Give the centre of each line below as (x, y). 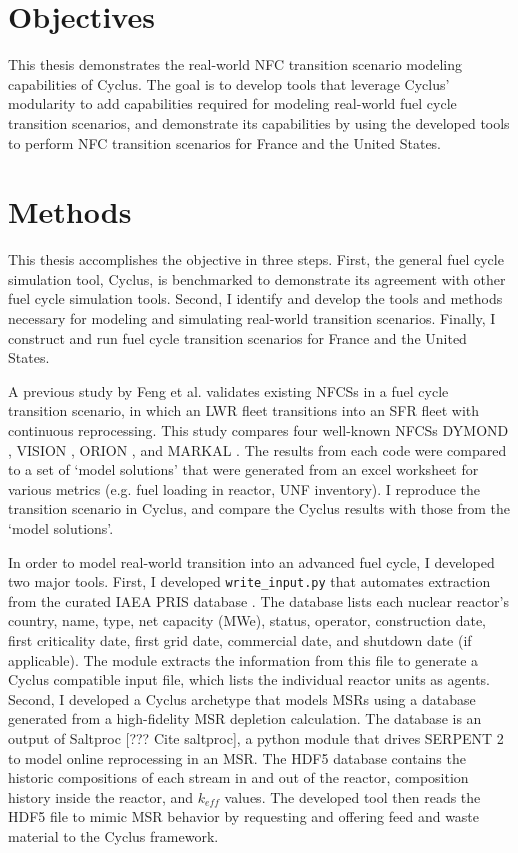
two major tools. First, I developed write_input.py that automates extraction (249, 581)
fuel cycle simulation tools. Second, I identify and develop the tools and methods (255, 298)
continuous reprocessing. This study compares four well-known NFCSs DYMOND (258, 429)
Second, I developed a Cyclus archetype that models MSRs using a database (242, 698)
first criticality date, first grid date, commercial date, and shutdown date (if (240, 639)
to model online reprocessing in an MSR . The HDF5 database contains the (237, 757)
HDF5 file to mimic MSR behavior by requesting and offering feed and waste (244, 816)
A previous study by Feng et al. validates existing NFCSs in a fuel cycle (228, 390)
